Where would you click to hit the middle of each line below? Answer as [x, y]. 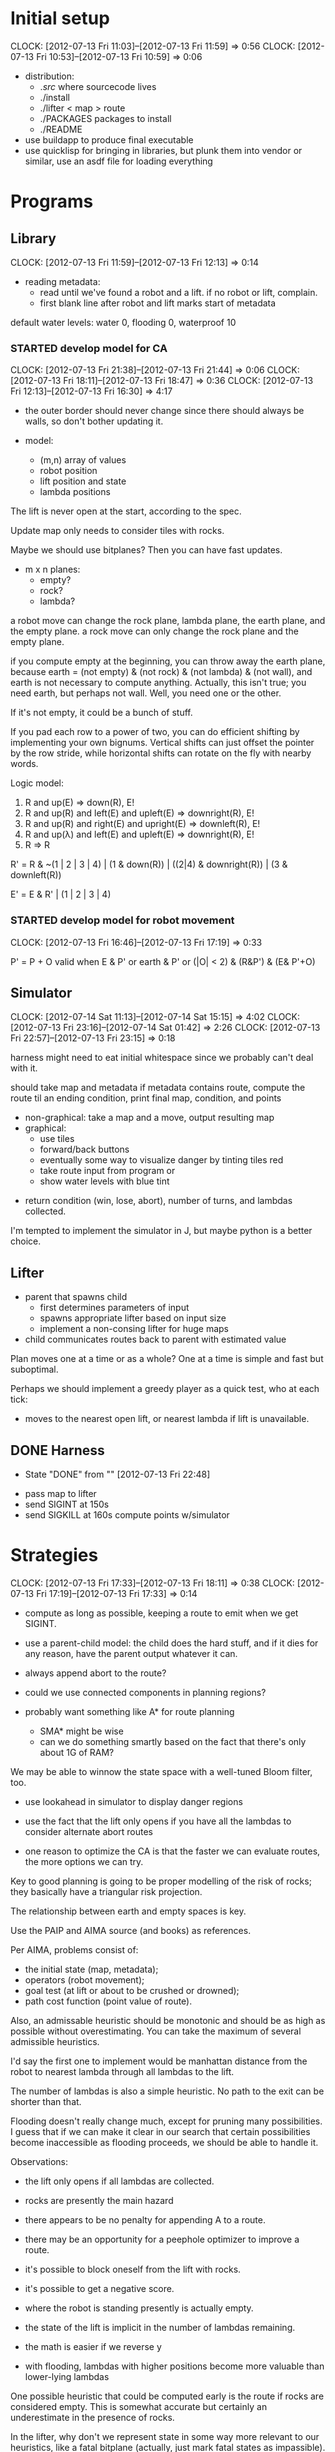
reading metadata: [62, 281]
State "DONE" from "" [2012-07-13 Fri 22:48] [117, 1474]
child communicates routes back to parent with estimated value [155, 1339]
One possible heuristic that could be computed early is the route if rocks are [167, 2396]
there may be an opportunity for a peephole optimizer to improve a [162, 2239]
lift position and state [83, 481]
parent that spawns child [76, 1297]
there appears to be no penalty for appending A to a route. [145, 2219]
